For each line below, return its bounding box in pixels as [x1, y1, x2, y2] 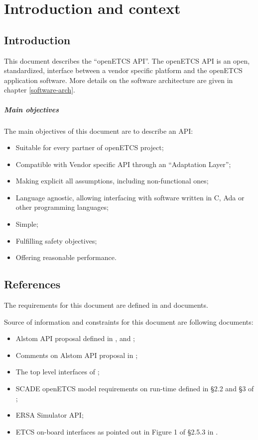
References [4, 276, 61, 292]
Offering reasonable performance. [15, 252, 117, 263]
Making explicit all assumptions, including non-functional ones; [15, 176, 209, 186]
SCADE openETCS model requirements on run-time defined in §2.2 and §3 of [15, 383, 254, 394]
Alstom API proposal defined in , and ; [15, 333, 135, 344]
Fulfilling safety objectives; [15, 235, 97, 246]
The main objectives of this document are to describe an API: [4, 125, 193, 136]
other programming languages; [15, 202, 109, 212]
